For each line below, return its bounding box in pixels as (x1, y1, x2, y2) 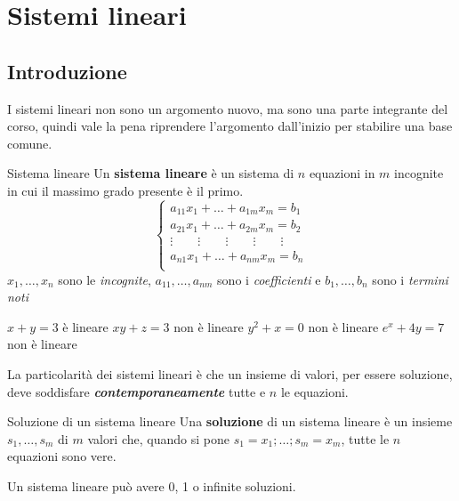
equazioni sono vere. (7, 447, 117, 465)
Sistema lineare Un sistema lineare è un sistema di (7, 164, 294, 182)
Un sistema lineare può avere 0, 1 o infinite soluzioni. (7, 476, 296, 495)
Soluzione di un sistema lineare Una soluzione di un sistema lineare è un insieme (7, 412, 453, 431)
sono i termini (372, 270, 448, 288)
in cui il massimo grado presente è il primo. (7, 181, 244, 199)
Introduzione (7, 57, 127, 85)
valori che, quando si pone (87, 429, 229, 448)
